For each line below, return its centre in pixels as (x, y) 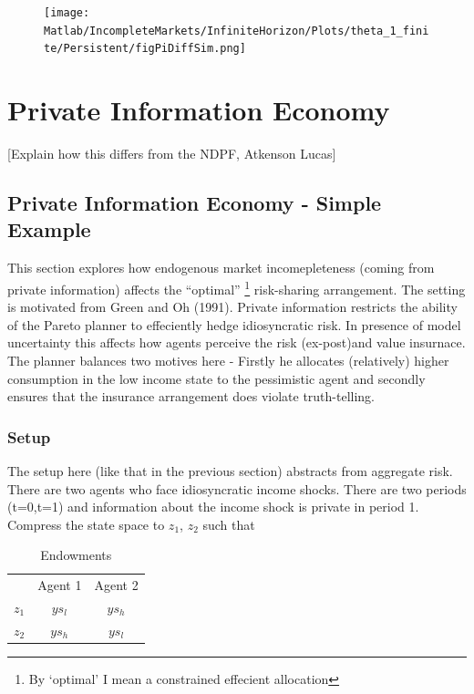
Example (49, 229)
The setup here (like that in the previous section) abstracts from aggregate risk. (230, 470)
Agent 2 (116, 585)
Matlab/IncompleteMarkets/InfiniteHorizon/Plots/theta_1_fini (237, 31)
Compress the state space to (86, 524)
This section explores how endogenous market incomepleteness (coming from (221, 268)
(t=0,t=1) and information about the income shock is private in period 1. (213, 507)
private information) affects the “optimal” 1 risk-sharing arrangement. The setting (237, 287)
